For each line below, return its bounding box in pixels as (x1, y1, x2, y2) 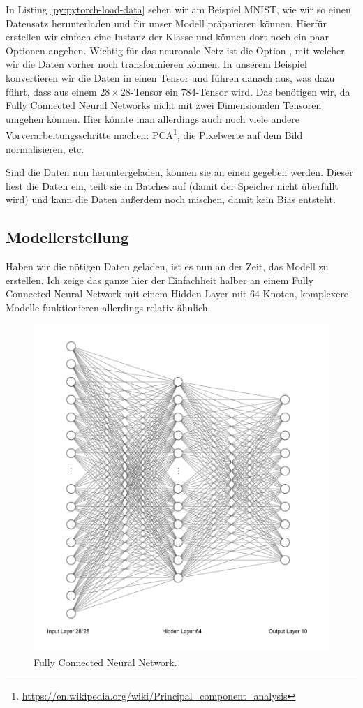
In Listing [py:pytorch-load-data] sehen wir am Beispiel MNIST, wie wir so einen (6, 2, 351, 16)
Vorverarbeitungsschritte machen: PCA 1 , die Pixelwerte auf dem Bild (6, 126, 303, 142)
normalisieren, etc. (6, 141, 84, 156)
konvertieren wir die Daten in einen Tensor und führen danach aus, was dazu (6, 70, 335, 84)
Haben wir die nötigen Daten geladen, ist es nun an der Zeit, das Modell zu (6, 259, 329, 274)
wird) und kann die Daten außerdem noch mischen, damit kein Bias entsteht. (6, 192, 336, 207)
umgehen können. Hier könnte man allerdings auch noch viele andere (6, 111, 299, 126)
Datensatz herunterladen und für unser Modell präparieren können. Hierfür (6, 15, 327, 30)
